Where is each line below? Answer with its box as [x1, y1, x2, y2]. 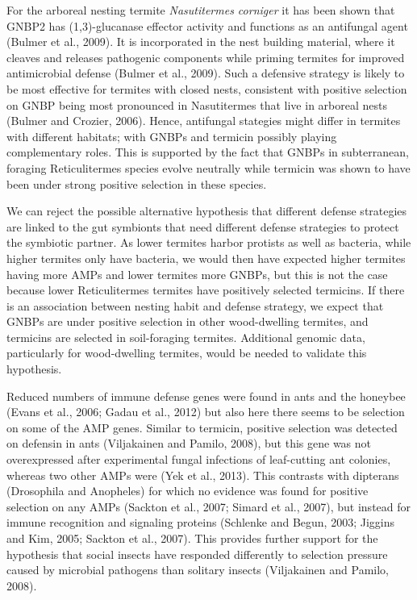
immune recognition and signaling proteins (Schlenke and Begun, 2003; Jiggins [6, 514, 395, 531]
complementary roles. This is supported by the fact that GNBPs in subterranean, [6, 144, 409, 160]
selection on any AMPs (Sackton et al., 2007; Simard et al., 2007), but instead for [6, 498, 411, 515]
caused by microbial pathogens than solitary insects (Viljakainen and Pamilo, [6, 561, 389, 578]
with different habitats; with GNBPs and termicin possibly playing [6, 127, 337, 144]
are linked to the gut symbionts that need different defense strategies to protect [6, 218, 399, 235]
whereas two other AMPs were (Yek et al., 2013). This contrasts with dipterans [6, 466, 399, 483]
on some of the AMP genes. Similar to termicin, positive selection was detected [6, 419, 398, 435]
